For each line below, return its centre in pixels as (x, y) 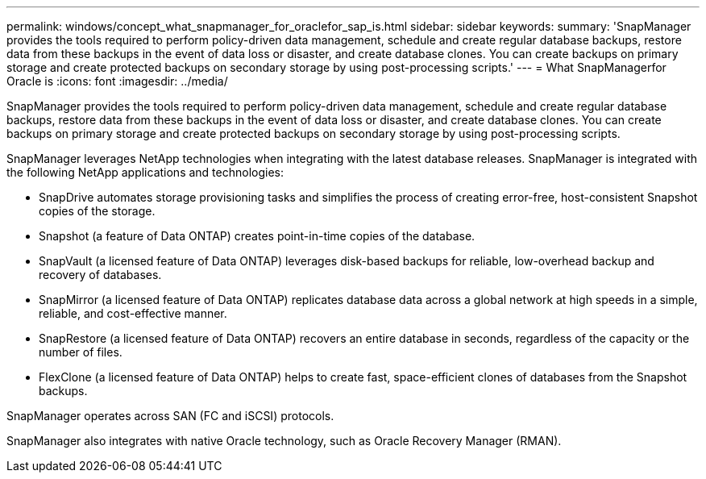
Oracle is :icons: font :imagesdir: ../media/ (117, 81)
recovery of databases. (100, 275)
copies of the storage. (97, 211)
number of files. (81, 352)
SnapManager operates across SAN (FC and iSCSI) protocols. (170, 416)
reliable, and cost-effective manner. (133, 313)
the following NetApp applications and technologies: (145, 172)
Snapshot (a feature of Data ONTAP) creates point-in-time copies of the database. (257, 236)
